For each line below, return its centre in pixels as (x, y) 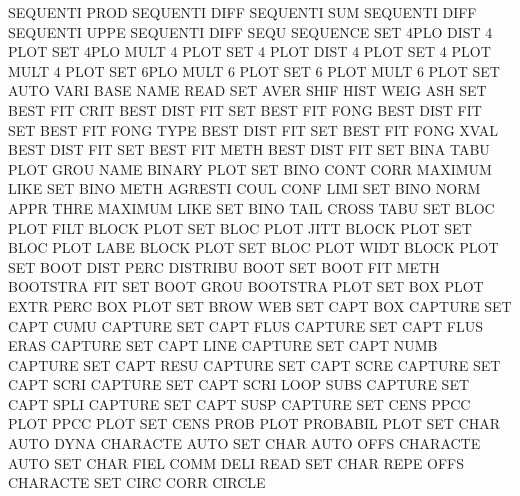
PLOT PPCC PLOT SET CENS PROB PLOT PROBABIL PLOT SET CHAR (254, 423)
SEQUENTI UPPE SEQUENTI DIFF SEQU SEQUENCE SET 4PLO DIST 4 (250, 31)
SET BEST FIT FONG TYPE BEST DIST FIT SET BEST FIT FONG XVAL (253, 129)
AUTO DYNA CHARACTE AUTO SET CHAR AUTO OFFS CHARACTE (244, 443)
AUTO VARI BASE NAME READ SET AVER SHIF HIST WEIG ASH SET (247, 90)
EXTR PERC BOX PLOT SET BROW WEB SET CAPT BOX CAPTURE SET (260, 305)
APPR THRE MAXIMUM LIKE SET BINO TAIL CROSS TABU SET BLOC (251, 207)
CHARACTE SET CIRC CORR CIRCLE (137, 482)
